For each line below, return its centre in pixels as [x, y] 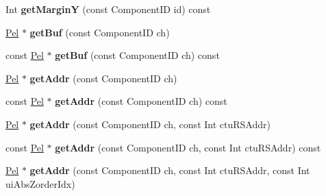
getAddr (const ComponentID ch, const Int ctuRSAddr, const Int [170, 170]
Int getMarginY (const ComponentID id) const [108, 9]
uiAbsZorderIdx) [40, 183]
